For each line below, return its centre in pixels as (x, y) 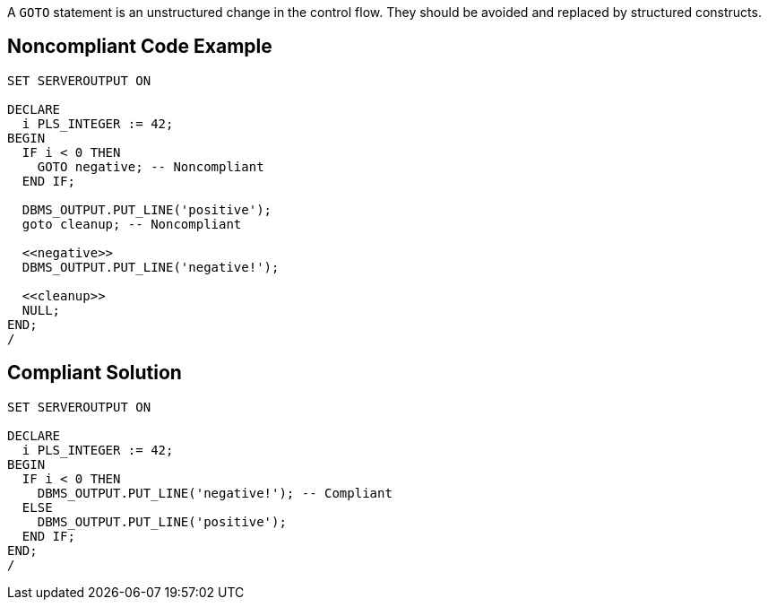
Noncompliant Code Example (140, 47)
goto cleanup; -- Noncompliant (132, 224)
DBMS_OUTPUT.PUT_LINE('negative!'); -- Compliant (215, 493)
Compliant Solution (95, 373)
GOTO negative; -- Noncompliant (151, 166)
